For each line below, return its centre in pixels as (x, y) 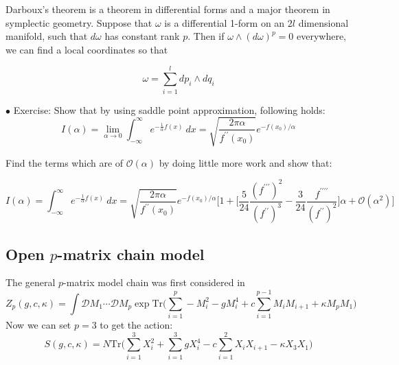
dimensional (323, 22)
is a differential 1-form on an (225, 22)
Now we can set (38, 325)
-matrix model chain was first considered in (154, 282)
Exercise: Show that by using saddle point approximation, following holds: (169, 109)
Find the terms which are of (65, 162)
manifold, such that (47, 36)
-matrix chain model (131, 254)
